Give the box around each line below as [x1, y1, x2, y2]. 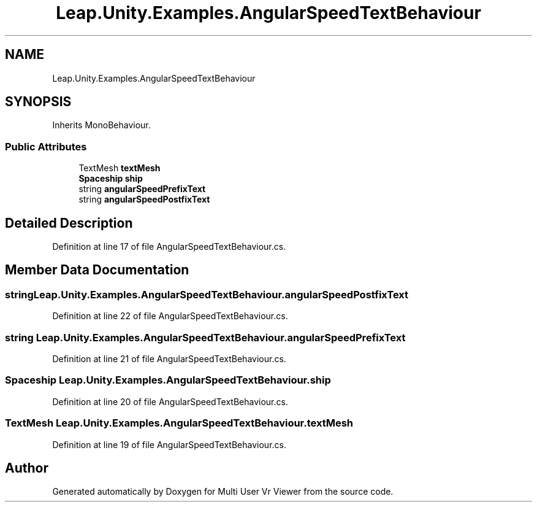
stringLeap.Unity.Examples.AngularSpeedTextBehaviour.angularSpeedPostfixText [5, 288, 409, 301]
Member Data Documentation [5, 262, 189, 278]
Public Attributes [5, 140, 87, 153]
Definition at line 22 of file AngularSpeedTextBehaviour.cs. [52, 311, 288, 322]
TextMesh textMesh [78, 163, 161, 174]
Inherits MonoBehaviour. [52, 120, 151, 131]
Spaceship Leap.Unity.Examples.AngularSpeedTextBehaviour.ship [5, 374, 331, 387]
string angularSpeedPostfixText [78, 194, 210, 205]
